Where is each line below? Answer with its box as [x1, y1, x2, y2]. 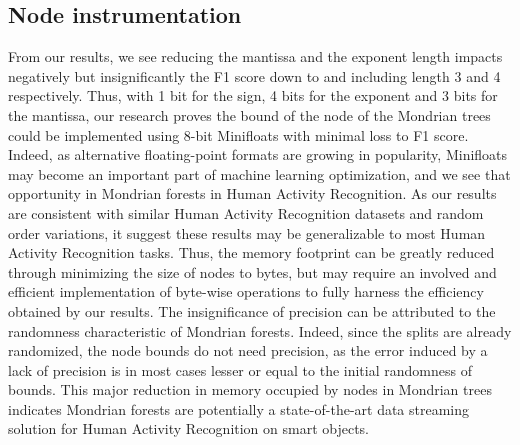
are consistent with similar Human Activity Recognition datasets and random [8, 202, 484, 223]
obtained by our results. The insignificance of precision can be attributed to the [8, 300, 496, 321]
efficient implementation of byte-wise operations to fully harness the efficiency [8, 281, 484, 302]
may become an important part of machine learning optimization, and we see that [8, 163, 511, 184]
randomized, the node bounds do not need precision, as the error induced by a [8, 340, 488, 361]
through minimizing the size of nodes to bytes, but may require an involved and [8, 261, 497, 282]
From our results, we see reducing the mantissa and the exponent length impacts [8, 46, 503, 67]
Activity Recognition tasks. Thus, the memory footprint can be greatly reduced [8, 242, 495, 263]
